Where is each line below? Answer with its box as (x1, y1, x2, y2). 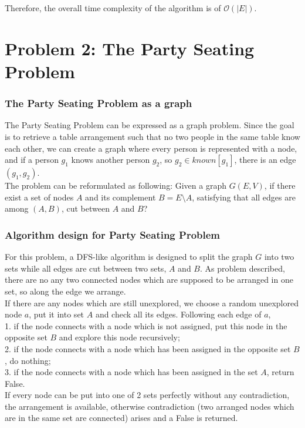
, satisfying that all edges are (192, 190, 296, 203)
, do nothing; (5, 354, 51, 366)
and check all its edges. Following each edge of (95, 308, 262, 320)
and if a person (5, 153, 59, 166)
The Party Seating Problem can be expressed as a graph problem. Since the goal (5, 119, 294, 131)
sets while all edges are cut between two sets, (5, 262, 167, 274)
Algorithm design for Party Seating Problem (5, 227, 221, 242)
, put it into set (29, 308, 84, 320)
